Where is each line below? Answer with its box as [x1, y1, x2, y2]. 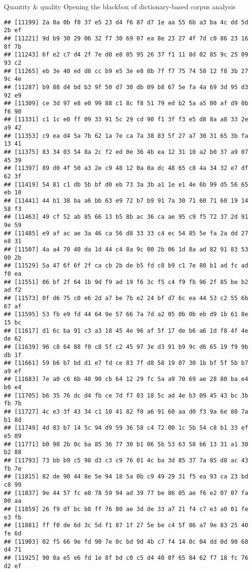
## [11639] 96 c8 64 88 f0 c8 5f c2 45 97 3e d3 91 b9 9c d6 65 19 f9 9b [4, 343, 249, 350]
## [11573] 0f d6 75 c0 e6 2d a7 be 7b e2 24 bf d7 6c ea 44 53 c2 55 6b [4, 294, 249, 302]
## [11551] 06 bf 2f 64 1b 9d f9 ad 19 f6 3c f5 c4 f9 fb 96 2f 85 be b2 [4, 278, 249, 286]
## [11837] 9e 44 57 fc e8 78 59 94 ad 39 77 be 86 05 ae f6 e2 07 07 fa [4, 489, 249, 496]
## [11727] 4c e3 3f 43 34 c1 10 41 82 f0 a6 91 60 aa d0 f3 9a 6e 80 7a [4, 408, 249, 416]
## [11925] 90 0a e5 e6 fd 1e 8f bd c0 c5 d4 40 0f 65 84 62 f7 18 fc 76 [4, 554, 249, 561]
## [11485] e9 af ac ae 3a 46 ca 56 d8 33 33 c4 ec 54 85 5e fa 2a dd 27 [4, 229, 249, 237]
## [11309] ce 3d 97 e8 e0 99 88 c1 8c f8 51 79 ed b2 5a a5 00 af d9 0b [4, 100, 249, 107]
